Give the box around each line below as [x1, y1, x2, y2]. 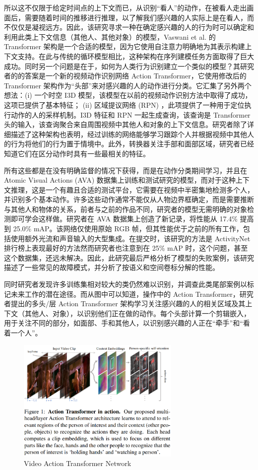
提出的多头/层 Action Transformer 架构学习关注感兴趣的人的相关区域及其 [10, 298, 246, 309]
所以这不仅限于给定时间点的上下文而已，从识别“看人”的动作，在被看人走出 [4, 2, 247, 12]
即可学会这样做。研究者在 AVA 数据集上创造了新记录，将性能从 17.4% [10, 213, 238, 224]
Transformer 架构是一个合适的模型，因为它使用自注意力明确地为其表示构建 [4, 41, 245, 52]
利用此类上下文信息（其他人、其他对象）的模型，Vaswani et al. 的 [4, 31, 216, 42]
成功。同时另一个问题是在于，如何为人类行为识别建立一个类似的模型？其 [4, 61, 240, 71]
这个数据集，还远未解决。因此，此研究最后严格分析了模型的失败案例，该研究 [4, 252, 254, 263]
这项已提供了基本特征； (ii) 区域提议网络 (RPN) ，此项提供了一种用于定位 [4, 99, 245, 110]
